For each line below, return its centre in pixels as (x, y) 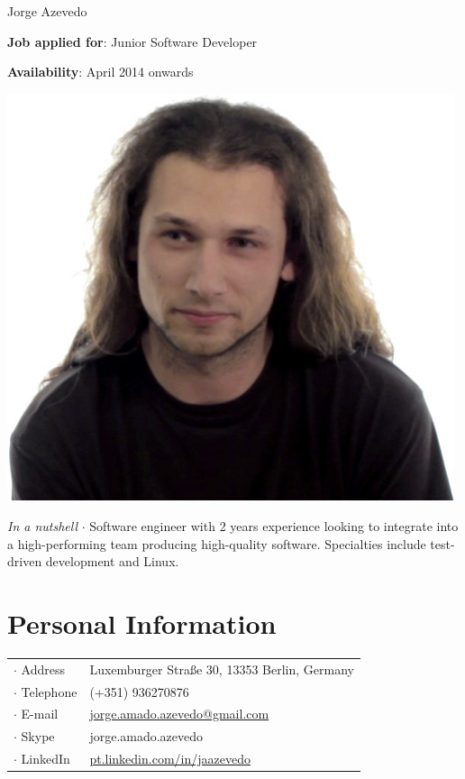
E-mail (40, 714)
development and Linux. (112, 561)
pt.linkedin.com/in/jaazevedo (170, 759)
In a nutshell (43, 526)
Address (43, 669)
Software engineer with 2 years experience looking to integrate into (274, 526)
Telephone (49, 691)
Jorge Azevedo (47, 11)
